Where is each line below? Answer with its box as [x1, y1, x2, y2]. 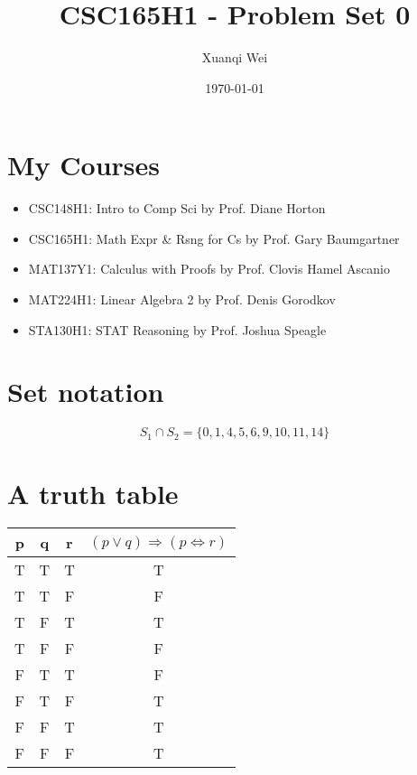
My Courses [7, 146, 161, 183]
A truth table [7, 474, 179, 511]
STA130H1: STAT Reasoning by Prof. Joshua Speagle [28, 320, 327, 339]
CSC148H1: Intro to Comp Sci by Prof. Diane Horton [28, 199, 326, 218]
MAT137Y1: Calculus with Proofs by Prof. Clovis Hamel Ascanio [28, 259, 390, 278]
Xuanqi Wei [201, 48, 268, 67]
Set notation [7, 373, 164, 410]
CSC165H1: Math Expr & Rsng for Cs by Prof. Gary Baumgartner [28, 229, 400, 247]
